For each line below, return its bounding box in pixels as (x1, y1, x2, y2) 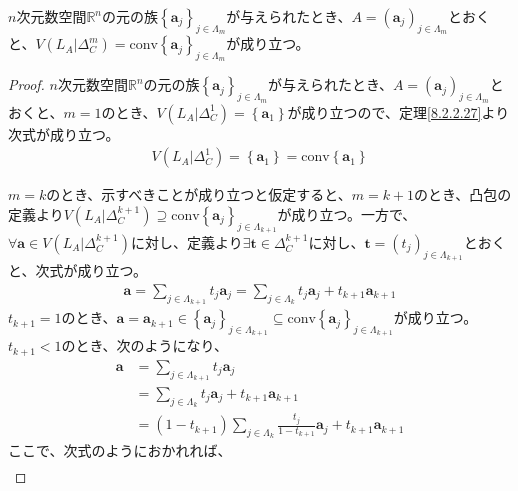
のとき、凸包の (414, 184, 512, 205)
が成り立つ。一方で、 (277, 203, 417, 224)
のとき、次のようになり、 (61, 335, 229, 356)
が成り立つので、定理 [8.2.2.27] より (287, 101, 510, 122)
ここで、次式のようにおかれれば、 (8, 440, 232, 461)
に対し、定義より (131, 232, 243, 253)
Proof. (8, 74, 45, 95)
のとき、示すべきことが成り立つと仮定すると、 (46, 184, 352, 205)
